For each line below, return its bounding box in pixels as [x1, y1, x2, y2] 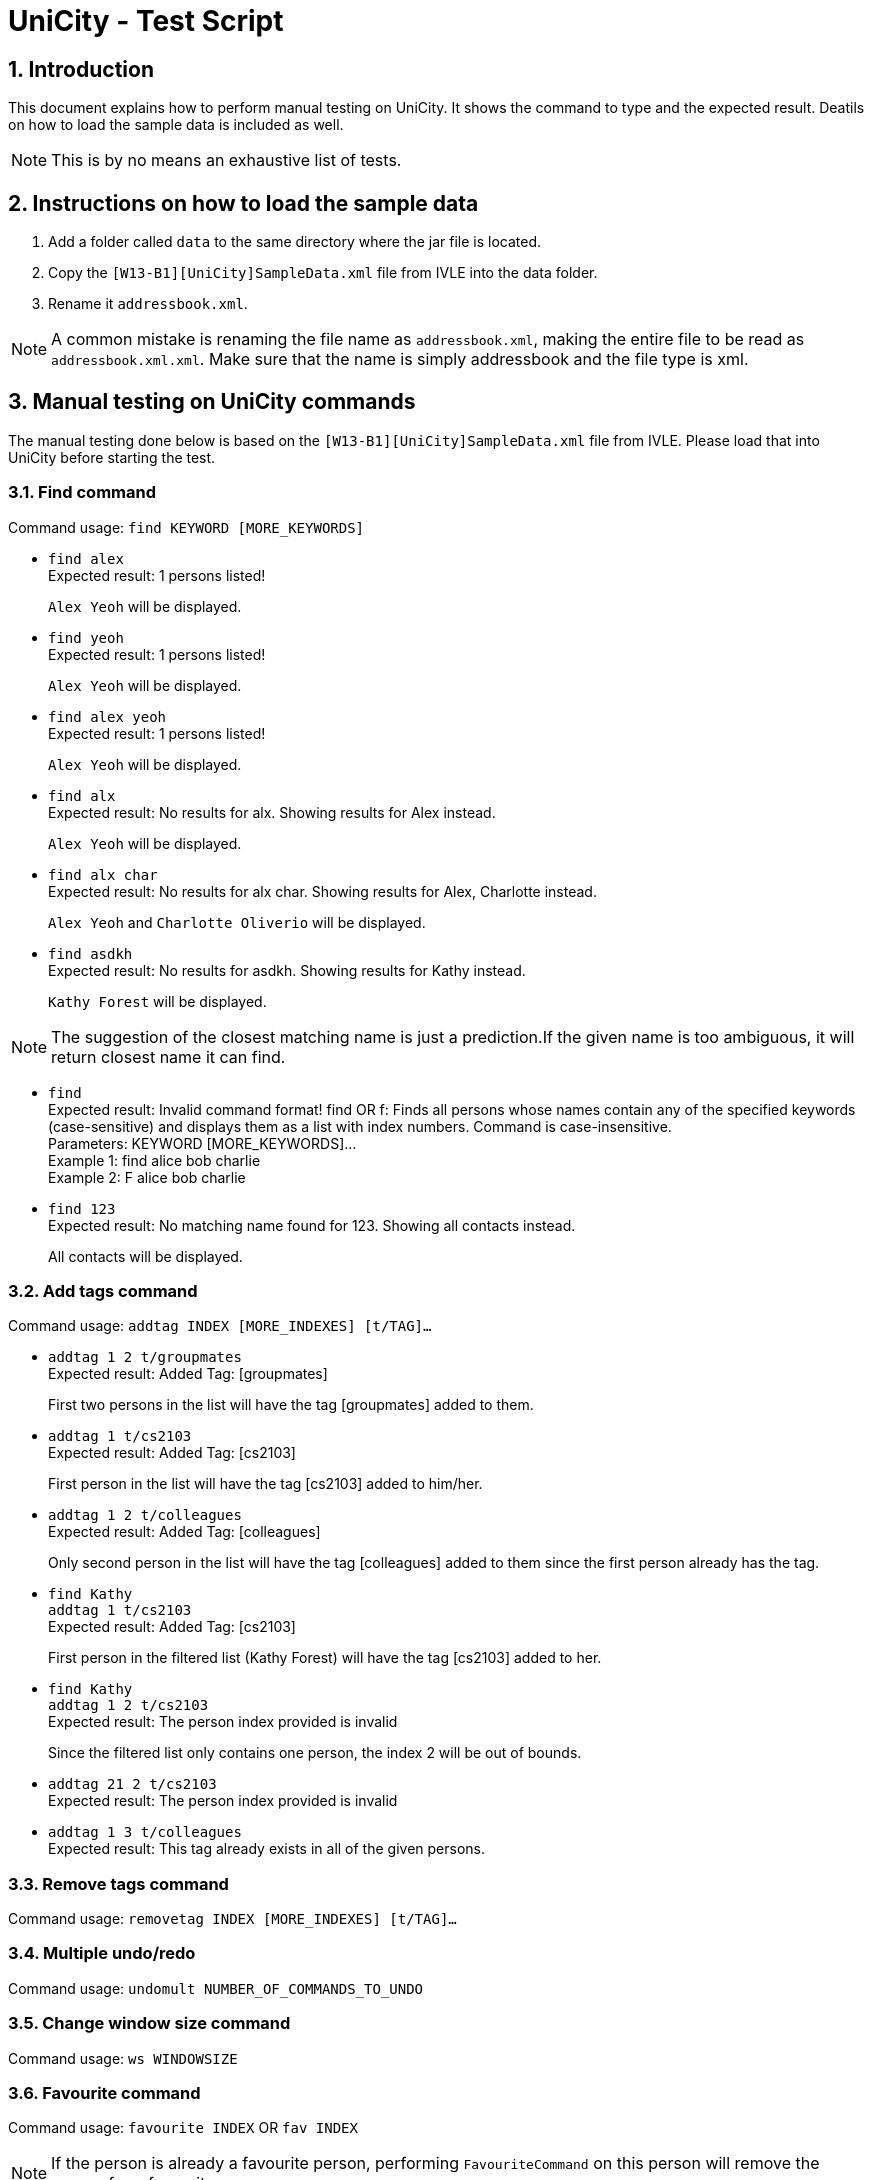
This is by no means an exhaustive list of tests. [51, 150, 402, 171]
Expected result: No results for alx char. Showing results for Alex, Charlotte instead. [48, 882, 597, 900]
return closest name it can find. [51, 1046, 286, 1067]
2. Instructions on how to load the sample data [8, 190, 479, 216]
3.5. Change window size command [8, 2013, 291, 2034]
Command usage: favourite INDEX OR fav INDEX [8, 2119, 358, 2137]
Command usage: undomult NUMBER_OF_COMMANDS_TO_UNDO [8, 1979, 424, 1997]
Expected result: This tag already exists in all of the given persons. [48, 1840, 486, 1858]
